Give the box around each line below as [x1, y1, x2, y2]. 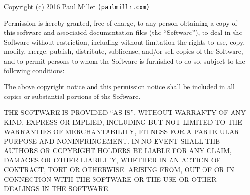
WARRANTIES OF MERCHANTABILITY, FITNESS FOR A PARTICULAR [4, 126, 239, 136]
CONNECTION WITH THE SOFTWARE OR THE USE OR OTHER [4, 174, 217, 184]
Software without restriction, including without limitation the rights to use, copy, [4, 36, 245, 47]
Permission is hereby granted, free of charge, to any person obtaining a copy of [4, 17, 237, 28]
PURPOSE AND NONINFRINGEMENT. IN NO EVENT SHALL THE [4, 136, 220, 146]
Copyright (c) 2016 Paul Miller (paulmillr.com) [4, 1, 150, 11]
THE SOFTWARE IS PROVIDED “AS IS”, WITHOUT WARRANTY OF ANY [4, 107, 246, 117]
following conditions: [4, 65, 65, 75]
